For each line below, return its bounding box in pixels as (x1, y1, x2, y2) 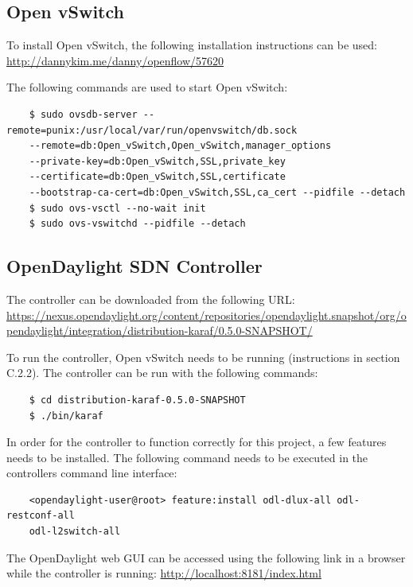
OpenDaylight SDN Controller (6, 254, 263, 278)
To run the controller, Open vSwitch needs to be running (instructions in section (6, 348, 400, 365)
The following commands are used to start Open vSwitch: (6, 79, 288, 95)
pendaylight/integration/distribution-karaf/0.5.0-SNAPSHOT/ (6, 322, 313, 339)
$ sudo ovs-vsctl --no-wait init (29, 202, 206, 214)
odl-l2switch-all (29, 526, 121, 538)
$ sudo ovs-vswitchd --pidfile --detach (29, 218, 246, 230)
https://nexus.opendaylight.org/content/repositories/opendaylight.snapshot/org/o (6, 306, 407, 323)
